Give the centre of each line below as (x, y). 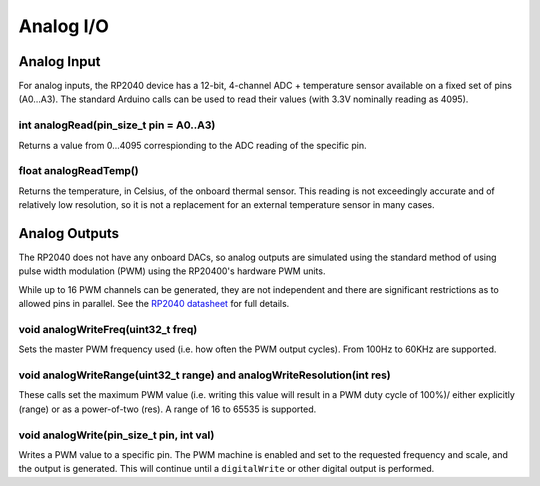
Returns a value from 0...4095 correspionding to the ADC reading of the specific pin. (192, 145)
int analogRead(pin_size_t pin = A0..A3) (117, 125)
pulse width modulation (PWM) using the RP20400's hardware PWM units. (172, 271)
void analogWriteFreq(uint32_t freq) (108, 329)
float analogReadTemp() (78, 171)
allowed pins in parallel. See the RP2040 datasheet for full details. (154, 304)
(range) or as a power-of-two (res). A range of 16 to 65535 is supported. (167, 409)
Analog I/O (63, 26)
